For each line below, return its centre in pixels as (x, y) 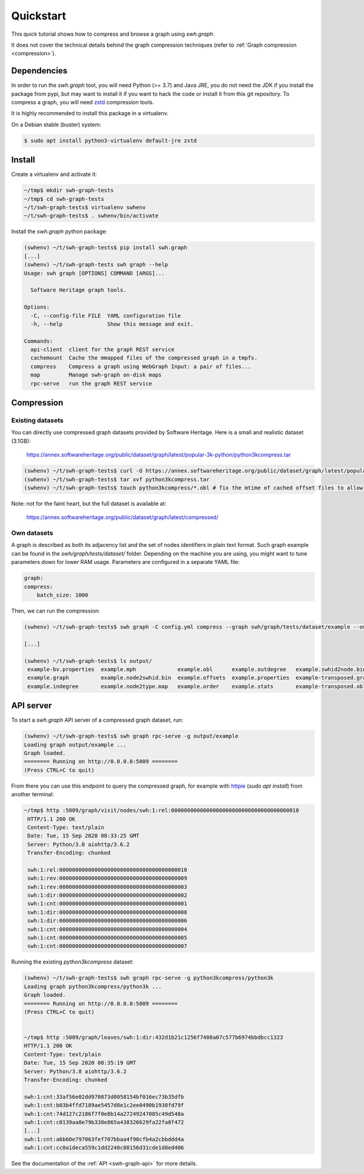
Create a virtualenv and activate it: (54, 174)
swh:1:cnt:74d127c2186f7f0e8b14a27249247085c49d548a (104, 1114)
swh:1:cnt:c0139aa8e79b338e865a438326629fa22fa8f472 (104, 1122)
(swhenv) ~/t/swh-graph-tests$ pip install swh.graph (106, 248)
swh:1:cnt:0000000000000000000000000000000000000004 (107, 929)
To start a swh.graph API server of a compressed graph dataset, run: (97, 720)
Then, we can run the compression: (56, 611)
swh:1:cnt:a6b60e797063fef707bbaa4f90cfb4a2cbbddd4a (104, 1139)
